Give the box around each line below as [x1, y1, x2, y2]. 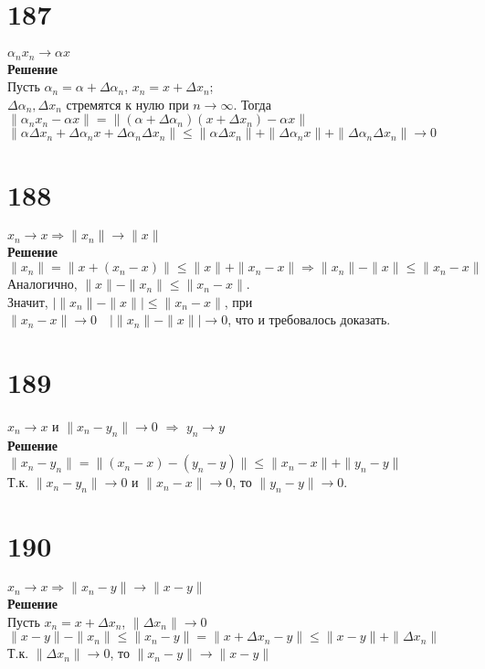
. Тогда [233, 94, 271, 113]
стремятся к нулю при [66, 94, 189, 113]
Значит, [7, 292, 48, 311]
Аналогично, [7, 274, 78, 293]
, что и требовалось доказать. [227, 310, 391, 329]
